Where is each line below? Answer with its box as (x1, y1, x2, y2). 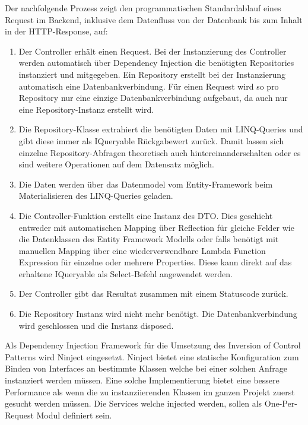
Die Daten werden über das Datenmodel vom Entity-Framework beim (18, 177, 273, 190)
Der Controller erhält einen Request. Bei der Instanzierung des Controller (18, 45, 287, 57)
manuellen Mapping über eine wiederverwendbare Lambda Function (18, 244, 266, 256)
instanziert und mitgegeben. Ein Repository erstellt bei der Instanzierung (18, 68, 286, 80)
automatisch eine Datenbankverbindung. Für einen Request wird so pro (18, 80, 279, 92)
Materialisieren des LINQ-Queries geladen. (18, 189, 173, 202)
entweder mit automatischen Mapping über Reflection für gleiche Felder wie (18, 221, 294, 233)
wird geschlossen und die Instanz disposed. (18, 319, 174, 331)
